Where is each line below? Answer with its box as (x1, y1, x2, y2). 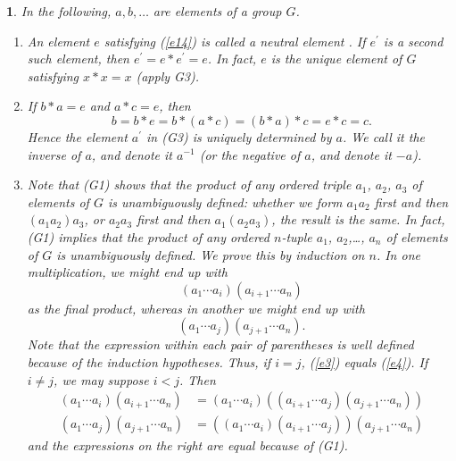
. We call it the (343, 127, 426, 146)
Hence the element (27, 127, 128, 146)
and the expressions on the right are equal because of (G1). (27, 436, 348, 455)
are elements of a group (153, 2, 282, 20)
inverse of (27, 145, 81, 163)
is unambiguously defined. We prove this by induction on (56, 245, 365, 264)
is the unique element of (270, 49, 402, 68)
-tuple (281, 227, 312, 246)
